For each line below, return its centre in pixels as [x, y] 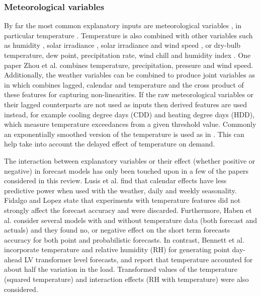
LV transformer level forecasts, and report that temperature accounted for [139, 259]
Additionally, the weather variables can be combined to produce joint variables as [129, 75]
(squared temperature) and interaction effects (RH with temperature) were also [126, 279]
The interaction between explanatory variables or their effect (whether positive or [130, 160]
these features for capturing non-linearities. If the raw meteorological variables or [129, 94]
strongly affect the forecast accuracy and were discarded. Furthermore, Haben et [128, 210]
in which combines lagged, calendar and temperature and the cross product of [124, 84]
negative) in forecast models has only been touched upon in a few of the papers [126, 170]
